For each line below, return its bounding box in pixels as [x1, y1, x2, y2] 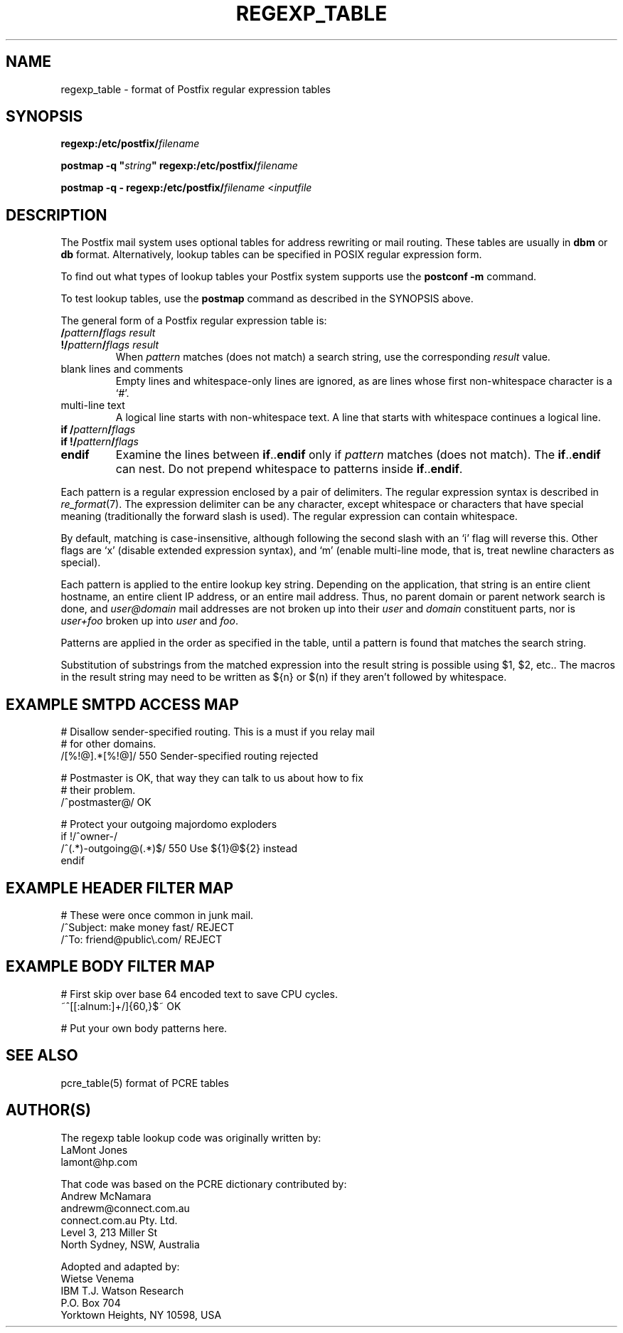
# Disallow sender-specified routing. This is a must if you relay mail [60, 726, 375, 738]
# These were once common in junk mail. [60, 908, 254, 921]
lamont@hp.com [60, 1155, 138, 1168]
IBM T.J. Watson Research [60, 1284, 184, 1297]
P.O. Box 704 [60, 1296, 121, 1309]
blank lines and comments [60, 363, 183, 376]
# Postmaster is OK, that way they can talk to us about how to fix [60, 772, 363, 785]
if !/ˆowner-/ [60, 830, 117, 843]
